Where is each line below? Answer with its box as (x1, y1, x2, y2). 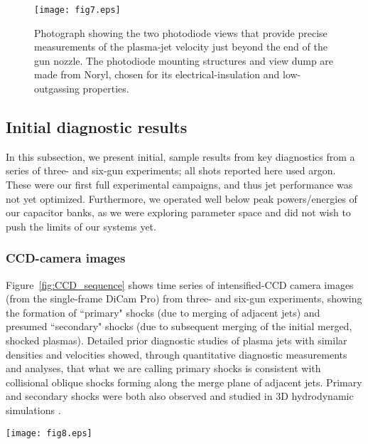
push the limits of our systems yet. (6, 218, 156, 233)
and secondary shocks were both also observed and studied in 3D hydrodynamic (6, 388, 354, 403)
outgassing (34, 81, 80, 96)
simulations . (6, 402, 61, 417)
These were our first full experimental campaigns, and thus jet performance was (6, 177, 353, 192)
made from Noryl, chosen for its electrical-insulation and (34, 67, 280, 82)
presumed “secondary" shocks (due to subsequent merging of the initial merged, (6, 319, 352, 334)
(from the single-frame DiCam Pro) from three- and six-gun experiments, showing (6, 291, 362, 306)
